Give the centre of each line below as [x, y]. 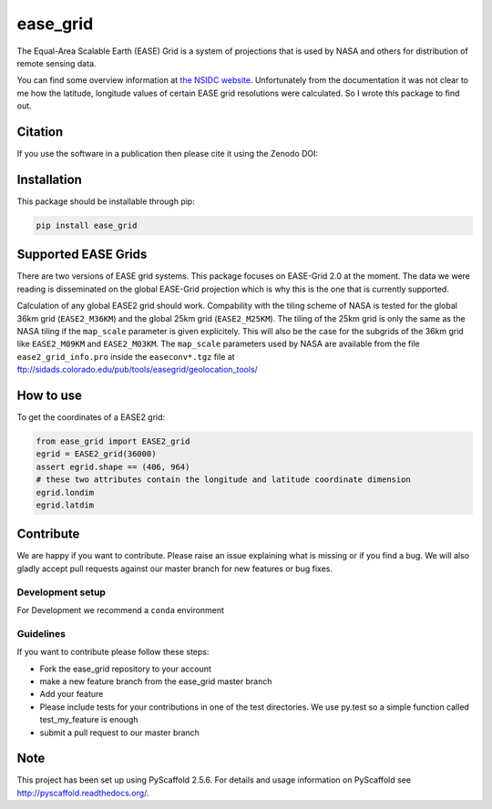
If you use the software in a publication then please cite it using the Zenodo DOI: [168, 154]
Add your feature [72, 694]
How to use [49, 395]
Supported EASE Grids [82, 255]
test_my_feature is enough [89, 720]
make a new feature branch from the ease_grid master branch [156, 681]
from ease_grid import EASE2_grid [113, 441]
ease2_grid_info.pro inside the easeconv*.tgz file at [126, 356]
